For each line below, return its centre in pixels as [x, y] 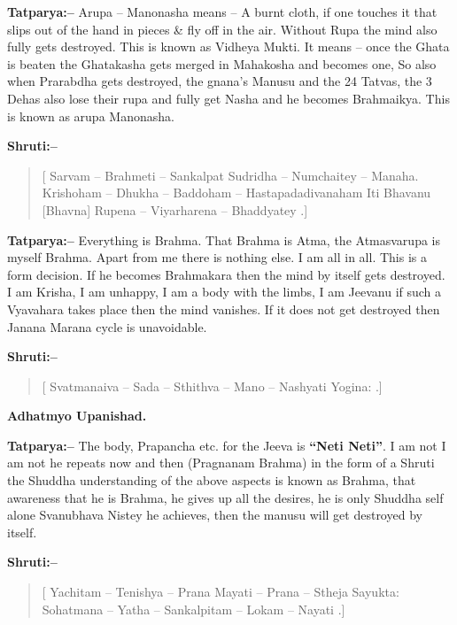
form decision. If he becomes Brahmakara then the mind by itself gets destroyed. [226, 274]
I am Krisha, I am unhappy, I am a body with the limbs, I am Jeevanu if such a [225, 292]
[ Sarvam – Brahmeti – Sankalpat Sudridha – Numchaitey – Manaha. [230, 175]
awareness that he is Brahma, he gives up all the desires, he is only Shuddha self [225, 497]
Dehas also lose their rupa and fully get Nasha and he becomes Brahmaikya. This [228, 98]
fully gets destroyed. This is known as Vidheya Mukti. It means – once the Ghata [228, 46]
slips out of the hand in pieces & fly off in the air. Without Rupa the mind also [222, 29]
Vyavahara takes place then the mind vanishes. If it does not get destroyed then [224, 309]
